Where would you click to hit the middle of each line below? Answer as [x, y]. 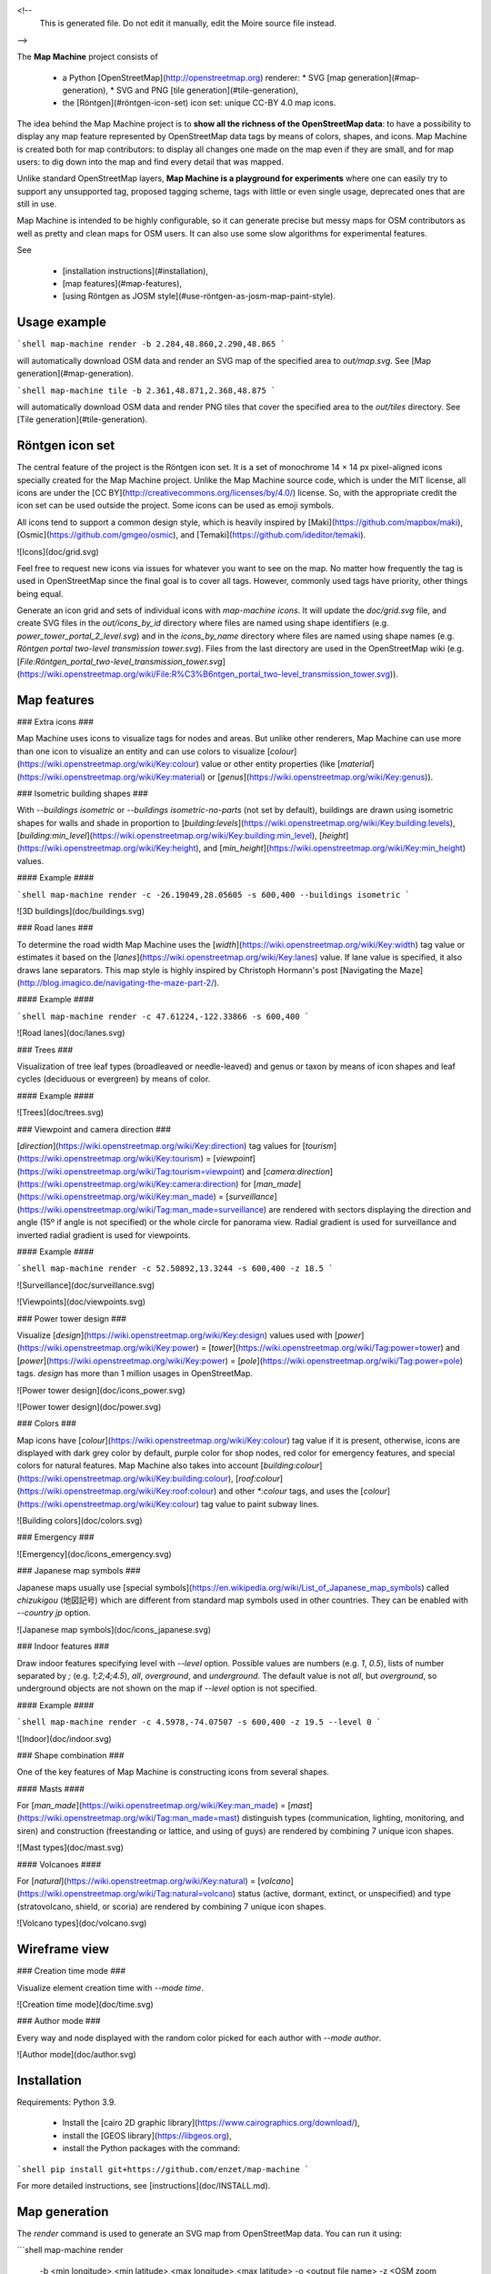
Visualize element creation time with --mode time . [110, 1987]
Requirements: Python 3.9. [67, 2102]
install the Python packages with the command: [151, 2148]
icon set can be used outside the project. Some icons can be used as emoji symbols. [175, 506]
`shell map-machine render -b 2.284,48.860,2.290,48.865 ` [151, 344]
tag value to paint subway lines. [261, 1504]
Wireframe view [63, 1950]
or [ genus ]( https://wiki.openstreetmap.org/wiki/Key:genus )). [321, 777]
